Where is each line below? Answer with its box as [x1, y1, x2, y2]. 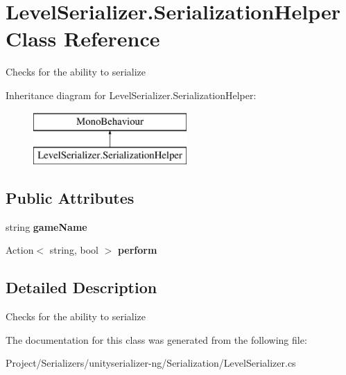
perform [117, 243, 157, 257]
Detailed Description [6, 277, 157, 298]
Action [6, 243, 34, 257]
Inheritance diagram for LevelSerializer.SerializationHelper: [6, 87, 257, 102]
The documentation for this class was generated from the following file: [6, 332, 307, 347]
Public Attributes [6, 187, 135, 209]
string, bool [49, 243, 98, 257]
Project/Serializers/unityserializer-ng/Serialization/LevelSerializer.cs [6, 356, 296, 370]
